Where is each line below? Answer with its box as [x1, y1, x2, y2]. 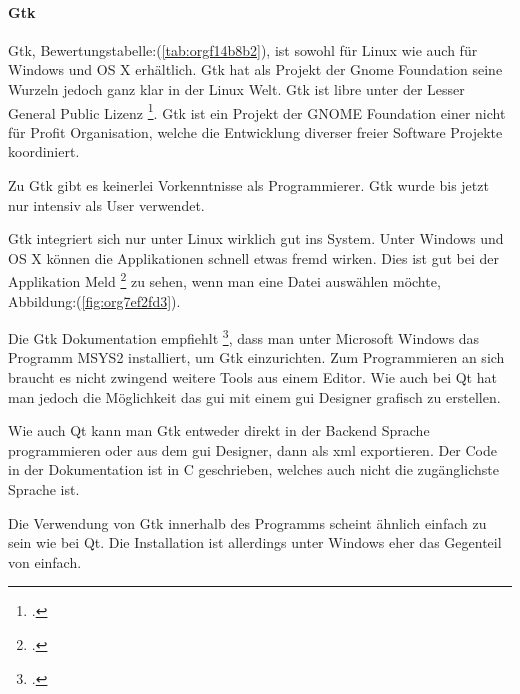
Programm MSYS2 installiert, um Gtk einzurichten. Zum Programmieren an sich [8, 347, 505, 368]
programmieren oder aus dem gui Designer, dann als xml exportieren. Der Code [8, 439, 498, 460]
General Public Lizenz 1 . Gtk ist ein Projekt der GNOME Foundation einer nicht [8, 99, 506, 123]
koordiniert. [8, 141, 80, 162]
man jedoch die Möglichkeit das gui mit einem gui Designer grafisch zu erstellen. [8, 386, 501, 407]
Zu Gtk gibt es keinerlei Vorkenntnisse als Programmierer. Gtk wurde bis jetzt [8, 175, 489, 196]
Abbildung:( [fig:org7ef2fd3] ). [8, 290, 181, 311]
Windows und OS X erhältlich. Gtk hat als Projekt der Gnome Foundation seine [8, 59, 503, 80]
